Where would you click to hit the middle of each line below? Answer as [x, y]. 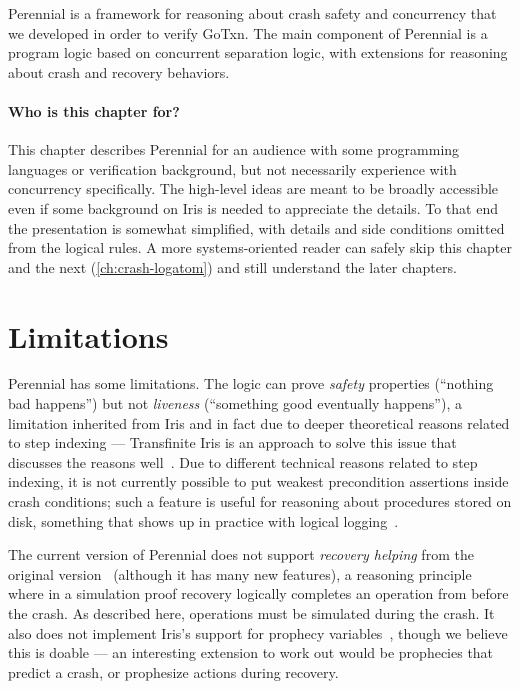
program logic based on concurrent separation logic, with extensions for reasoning [258, 52]
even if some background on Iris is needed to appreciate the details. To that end [253, 207]
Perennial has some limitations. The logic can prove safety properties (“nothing [251, 383]
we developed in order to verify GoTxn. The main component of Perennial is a [248, 32]
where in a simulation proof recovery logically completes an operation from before [258, 593]
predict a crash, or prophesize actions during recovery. [173, 671]
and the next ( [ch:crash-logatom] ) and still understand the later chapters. [232, 266]
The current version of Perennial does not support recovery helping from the [241, 554]
